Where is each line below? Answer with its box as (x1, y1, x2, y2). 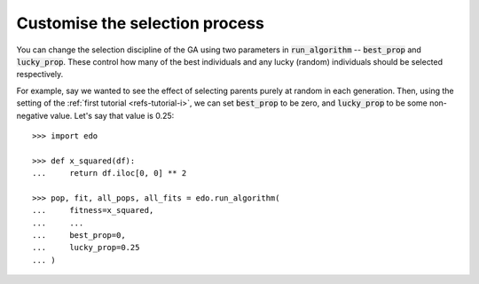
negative (16, 110, 49, 121)
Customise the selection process (16, 13, 265, 33)
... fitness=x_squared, (32, 205, 154, 216)
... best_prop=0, (32, 231, 126, 241)
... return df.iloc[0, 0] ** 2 (32, 169, 187, 178)
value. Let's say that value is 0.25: (50, 110, 175, 121)
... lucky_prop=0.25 (32, 242, 140, 253)
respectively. (16, 69, 64, 80)
